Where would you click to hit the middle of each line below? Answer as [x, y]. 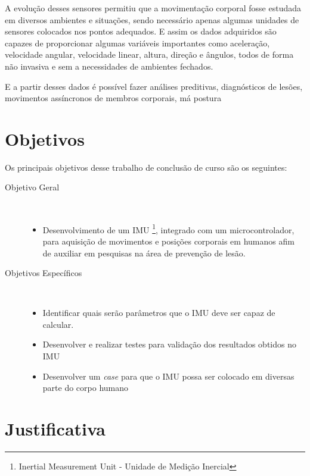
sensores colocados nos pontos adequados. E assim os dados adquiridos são [141, 31]
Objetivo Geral [32, 187]
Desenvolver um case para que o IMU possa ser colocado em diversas [168, 376]
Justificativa [55, 429]
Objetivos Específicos [44, 273]
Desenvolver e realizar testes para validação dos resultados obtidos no [169, 344]
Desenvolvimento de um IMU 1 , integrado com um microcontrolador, [168, 228]
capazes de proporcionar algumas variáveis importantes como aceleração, [137, 43]
